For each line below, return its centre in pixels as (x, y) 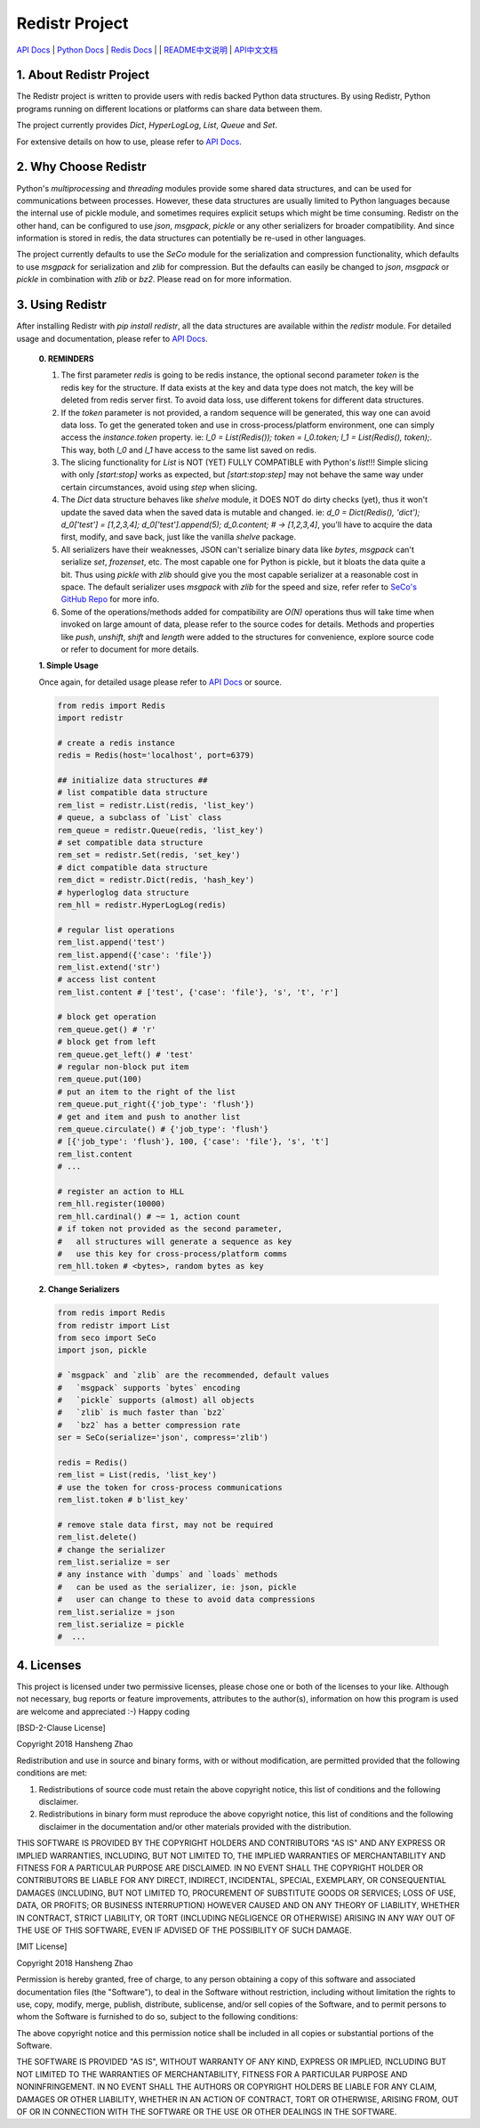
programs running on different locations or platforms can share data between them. (169, 109)
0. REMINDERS (66, 358)
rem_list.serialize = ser (114, 1562)
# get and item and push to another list (149, 1117)
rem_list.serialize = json (116, 1612)
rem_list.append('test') (112, 942)
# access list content (107, 980)
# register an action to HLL (121, 1191)
